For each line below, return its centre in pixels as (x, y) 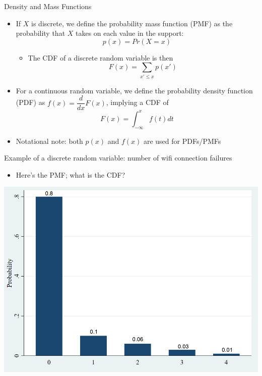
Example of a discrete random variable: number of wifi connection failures (118, 158)
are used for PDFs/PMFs (182, 141)
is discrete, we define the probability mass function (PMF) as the (132, 23)
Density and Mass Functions (48, 6)
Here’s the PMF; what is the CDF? (71, 174)
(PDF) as (30, 102)
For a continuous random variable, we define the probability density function (134, 90)
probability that (41, 33)
